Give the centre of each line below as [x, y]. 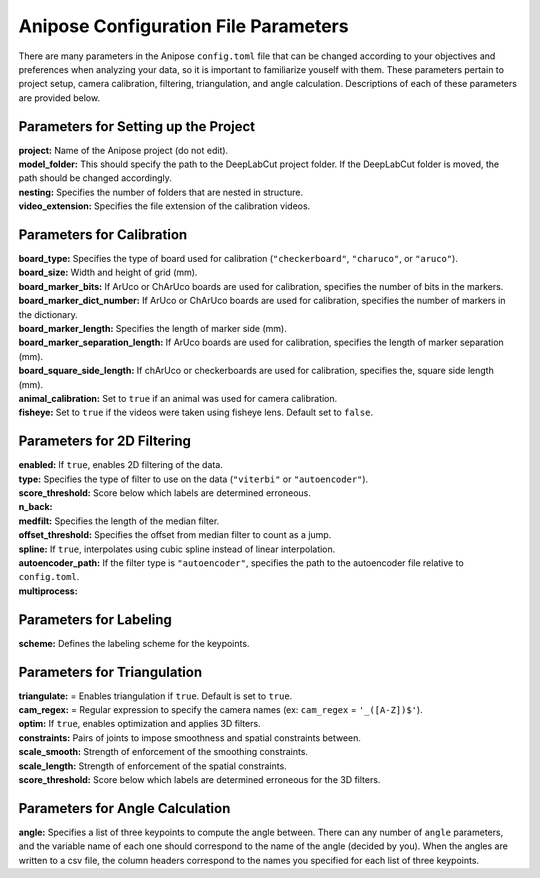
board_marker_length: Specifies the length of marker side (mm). [152, 329]
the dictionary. [48, 314]
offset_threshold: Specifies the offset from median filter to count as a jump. [175, 535]
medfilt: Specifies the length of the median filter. [119, 521]
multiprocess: [48, 591]
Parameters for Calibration [103, 234]
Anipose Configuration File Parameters [183, 26]
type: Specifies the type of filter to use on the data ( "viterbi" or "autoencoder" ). [193, 479]
